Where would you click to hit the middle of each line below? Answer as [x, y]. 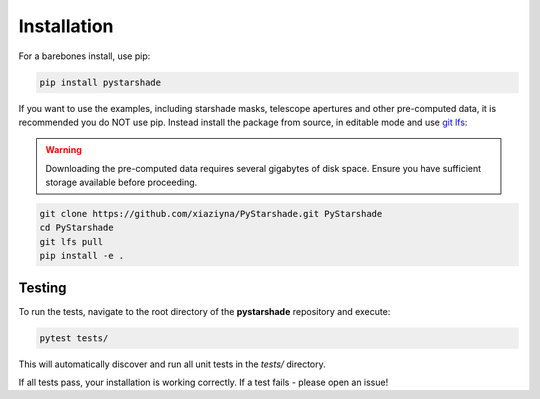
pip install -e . [82, 256]
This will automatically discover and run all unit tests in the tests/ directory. [172, 364]
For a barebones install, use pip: [84, 56]
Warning [63, 150]
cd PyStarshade [76, 228]
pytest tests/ [74, 338]
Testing [42, 287]
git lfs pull [71, 241]
